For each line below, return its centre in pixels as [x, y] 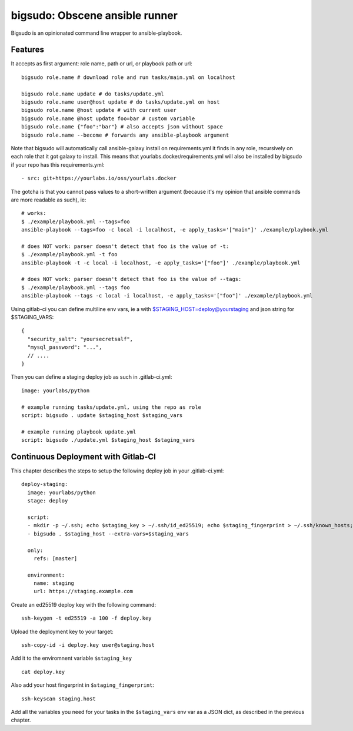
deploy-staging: [45, 484]
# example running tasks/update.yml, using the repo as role [111, 407]
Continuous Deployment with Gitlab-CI [83, 457]
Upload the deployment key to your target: [62, 631]
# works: [34, 213]
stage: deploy [48, 501]
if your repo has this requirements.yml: [58, 164]
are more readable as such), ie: [49, 200]
